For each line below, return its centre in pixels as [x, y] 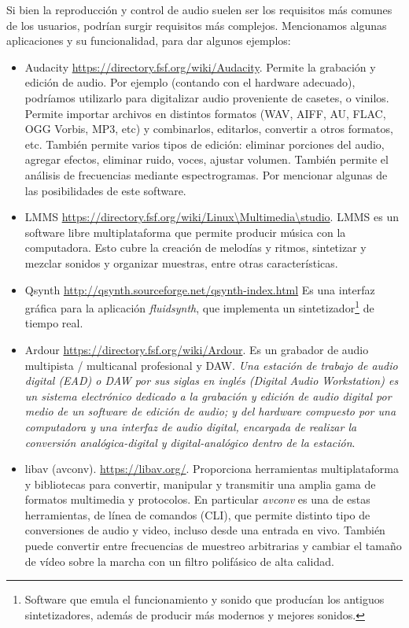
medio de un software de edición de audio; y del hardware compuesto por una [210, 411]
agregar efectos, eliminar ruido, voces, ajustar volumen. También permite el [206, 159]
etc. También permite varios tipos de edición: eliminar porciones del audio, [204, 144]
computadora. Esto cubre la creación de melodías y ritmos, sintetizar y [195, 248]
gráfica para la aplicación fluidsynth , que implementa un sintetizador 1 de [199, 307]
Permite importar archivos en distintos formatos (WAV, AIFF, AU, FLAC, [205, 113]
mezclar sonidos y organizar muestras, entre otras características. [181, 262]
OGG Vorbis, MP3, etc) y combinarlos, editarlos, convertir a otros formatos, [209, 129]
